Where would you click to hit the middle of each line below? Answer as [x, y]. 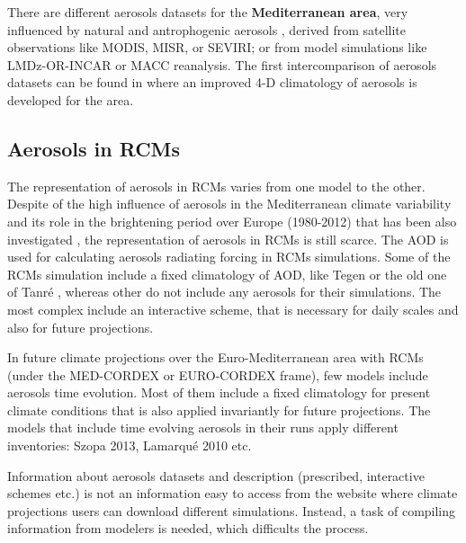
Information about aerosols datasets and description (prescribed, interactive [216, 475]
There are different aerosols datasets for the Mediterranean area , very [208, 12]
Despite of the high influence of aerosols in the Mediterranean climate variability [229, 204]
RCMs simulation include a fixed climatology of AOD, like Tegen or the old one [227, 274]
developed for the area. [71, 99]
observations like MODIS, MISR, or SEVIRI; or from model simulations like [217, 47]
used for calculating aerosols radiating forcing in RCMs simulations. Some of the [229, 257]
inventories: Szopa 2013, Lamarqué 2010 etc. [130, 445]
